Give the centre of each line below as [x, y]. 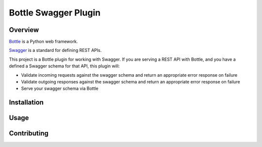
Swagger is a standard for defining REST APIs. [55, 50]
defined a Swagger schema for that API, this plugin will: [64, 66]
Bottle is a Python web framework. [43, 42]
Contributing [29, 133]
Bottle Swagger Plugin [55, 13]
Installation [26, 103]
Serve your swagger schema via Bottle [60, 89]
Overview [24, 30]
